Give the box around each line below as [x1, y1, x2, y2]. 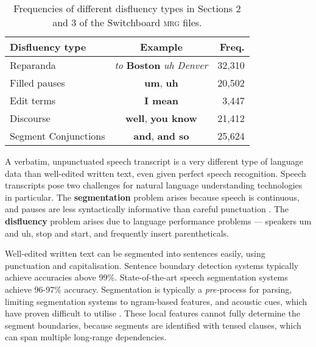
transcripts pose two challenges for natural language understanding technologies [5, 179, 303, 191]
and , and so [133, 129, 189, 143]
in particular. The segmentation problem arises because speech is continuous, [5, 190, 300, 203]
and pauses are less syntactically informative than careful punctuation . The [5, 202, 289, 215]
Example [139, 40, 183, 54]
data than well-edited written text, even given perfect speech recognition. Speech [5, 166, 306, 179]
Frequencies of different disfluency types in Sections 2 [13, 1, 241, 15]
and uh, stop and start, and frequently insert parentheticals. [5, 226, 230, 239]
